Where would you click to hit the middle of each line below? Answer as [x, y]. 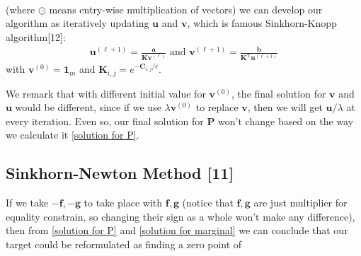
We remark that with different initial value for [106, 93]
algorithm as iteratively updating [78, 23]
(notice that [208, 203]
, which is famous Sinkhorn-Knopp [262, 23]
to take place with [123, 203]
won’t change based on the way [286, 121]
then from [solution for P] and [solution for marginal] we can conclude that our [177, 230]
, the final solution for [279, 93]
